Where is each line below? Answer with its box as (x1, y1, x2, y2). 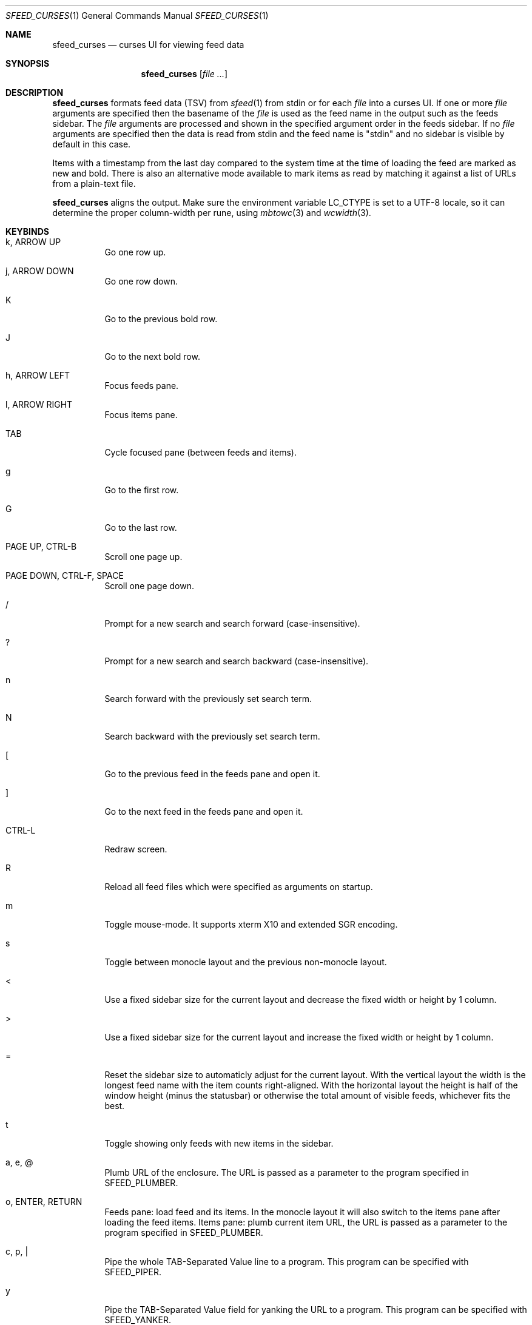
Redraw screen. (104, 844, 167, 854)
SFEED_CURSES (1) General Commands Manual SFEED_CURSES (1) (5, 10, 269, 21)
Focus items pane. (104, 410, 178, 420)
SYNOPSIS (5, 58, 50, 69)
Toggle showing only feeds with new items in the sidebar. (104, 1138, 334, 1148)
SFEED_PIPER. (104, 1267, 161, 1277)
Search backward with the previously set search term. (104, 731, 320, 741)
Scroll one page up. (104, 551, 183, 562)
